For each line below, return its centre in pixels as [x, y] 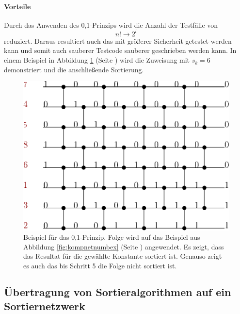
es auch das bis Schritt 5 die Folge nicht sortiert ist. [100, 265]
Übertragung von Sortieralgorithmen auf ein [118, 291]
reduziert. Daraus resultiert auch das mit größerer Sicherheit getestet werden [118, 41]
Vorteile [17, 6]
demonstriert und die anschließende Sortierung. [74, 69]
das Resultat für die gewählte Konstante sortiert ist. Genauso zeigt [123, 256]
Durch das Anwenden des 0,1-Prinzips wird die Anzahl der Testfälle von [111, 25]
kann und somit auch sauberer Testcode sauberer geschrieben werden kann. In [120, 50]
